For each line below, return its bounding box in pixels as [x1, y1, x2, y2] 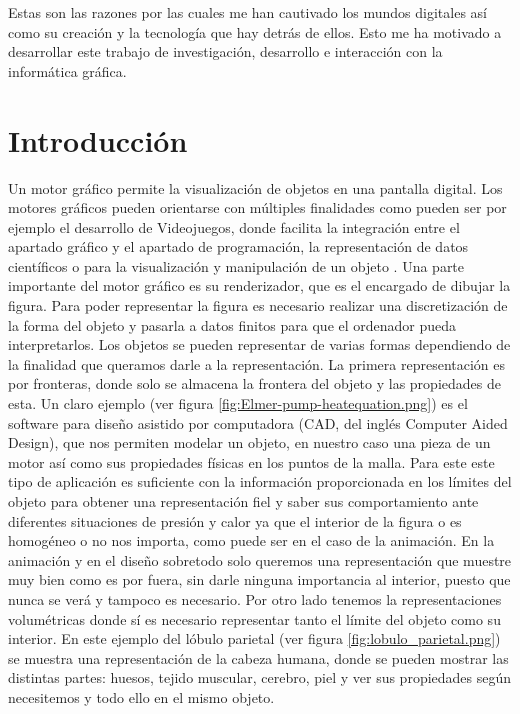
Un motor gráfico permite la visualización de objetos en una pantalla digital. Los [8, 177, 503, 198]
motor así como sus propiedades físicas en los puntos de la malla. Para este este [8, 451, 495, 472]
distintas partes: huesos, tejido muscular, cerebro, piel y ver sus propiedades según [8, 667, 512, 688]
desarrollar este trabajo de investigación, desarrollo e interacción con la [8, 41, 443, 62]
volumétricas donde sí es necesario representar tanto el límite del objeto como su [8, 608, 501, 629]
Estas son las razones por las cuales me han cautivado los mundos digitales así [8, 2, 488, 22]
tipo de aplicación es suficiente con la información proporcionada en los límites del [8, 471, 512, 492]
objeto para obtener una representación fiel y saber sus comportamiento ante [8, 491, 479, 511]
